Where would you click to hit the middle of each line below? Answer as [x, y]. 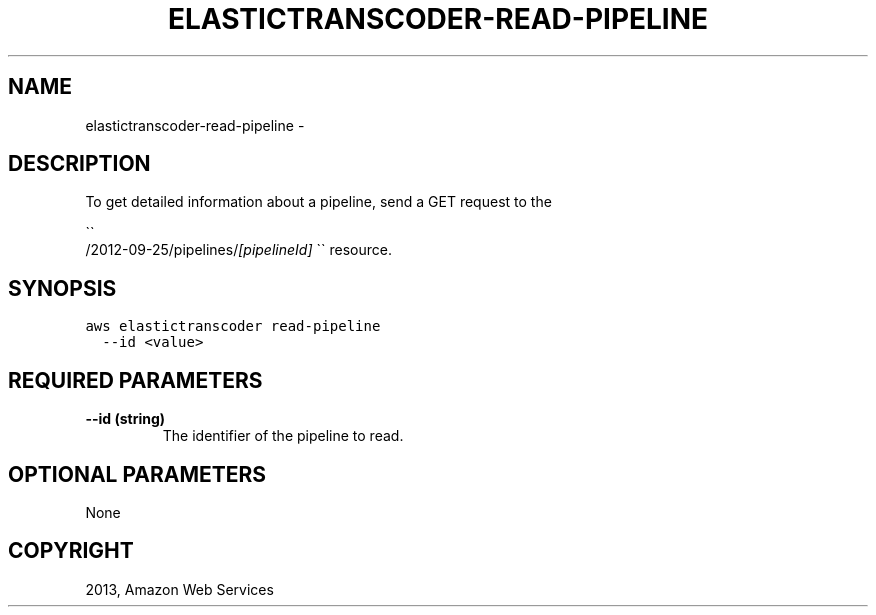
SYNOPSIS [62, 288]
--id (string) [125, 419]
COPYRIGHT [71, 551]
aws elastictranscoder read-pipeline [233, 326]
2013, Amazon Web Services [179, 589]
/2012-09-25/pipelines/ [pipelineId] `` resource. [238, 250]
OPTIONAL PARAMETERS [137, 474]
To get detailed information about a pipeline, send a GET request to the [318, 202]
